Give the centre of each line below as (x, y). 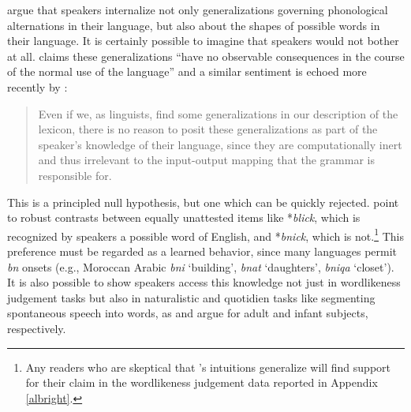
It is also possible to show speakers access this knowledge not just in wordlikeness (204, 282)
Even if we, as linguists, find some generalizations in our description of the (218, 113)
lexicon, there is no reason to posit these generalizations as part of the (208, 129)
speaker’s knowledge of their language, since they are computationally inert (220, 144)
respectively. (37, 328)
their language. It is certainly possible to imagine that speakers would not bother (203, 41)
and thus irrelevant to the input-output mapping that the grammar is (206, 160)
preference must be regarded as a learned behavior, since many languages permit (202, 251)
